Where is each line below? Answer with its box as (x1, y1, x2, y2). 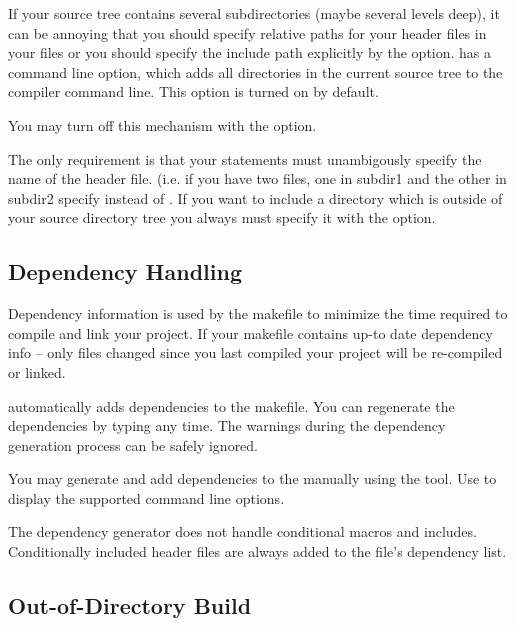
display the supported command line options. (8, 487, 285, 508)
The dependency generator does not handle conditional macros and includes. (8, 521, 477, 542)
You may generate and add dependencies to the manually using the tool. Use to (8, 468, 497, 489)
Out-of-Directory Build (8, 590, 252, 621)
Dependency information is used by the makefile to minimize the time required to (8, 303, 508, 324)
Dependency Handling (8, 256, 242, 287)
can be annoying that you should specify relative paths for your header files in (8, 22, 487, 43)
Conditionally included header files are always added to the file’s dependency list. (8, 541, 507, 562)
